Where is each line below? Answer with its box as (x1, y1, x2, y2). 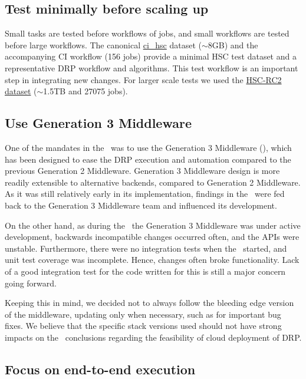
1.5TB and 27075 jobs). (43, 85, 128, 97)
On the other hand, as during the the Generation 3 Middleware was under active (5, 219, 301, 231)
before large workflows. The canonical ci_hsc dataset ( (5, 38, 202, 51)
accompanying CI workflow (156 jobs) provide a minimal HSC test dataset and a (5, 50, 297, 62)
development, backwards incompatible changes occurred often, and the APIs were (5, 230, 300, 243)
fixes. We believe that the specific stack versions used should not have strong (5, 319, 282, 332)
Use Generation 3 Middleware (5, 114, 192, 132)
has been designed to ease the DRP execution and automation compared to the (5, 153, 291, 165)
